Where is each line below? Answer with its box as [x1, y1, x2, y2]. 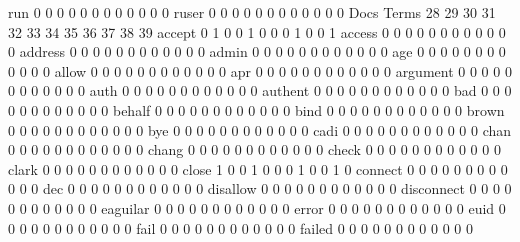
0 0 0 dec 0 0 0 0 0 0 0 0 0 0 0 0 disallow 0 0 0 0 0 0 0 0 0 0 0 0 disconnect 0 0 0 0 [8, 178, 512, 199]
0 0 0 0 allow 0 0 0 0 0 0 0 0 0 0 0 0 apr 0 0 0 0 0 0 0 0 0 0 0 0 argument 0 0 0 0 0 [8, 60, 512, 81]
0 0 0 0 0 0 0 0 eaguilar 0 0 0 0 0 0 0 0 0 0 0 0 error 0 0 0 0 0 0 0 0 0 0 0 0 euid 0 [8, 197, 506, 218]
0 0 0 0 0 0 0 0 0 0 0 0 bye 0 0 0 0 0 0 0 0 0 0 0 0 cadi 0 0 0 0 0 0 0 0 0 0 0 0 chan [8, 119, 512, 140]
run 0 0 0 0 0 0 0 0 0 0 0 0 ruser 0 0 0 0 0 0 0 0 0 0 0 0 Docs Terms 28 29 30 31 [8, 2, 496, 22]
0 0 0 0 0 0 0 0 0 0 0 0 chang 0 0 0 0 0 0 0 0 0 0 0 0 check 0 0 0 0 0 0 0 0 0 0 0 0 [8, 139, 501, 160]
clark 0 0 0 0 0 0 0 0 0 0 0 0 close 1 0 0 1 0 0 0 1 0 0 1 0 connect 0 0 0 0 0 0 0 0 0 [8, 158, 508, 179]
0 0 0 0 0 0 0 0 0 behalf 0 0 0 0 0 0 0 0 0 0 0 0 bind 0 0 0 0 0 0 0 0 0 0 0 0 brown [8, 99, 505, 120]
